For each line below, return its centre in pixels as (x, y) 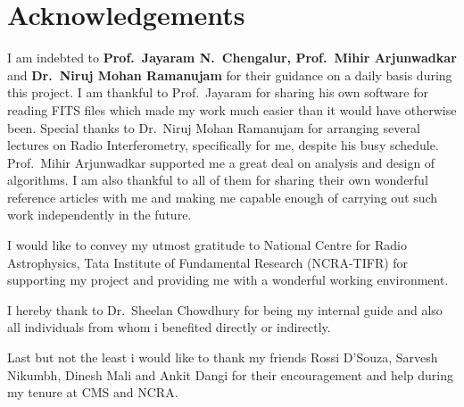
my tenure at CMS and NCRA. (93, 392)
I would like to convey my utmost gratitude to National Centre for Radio (207, 245)
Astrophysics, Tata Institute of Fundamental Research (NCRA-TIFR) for (208, 262)
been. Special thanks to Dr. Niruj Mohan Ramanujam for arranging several (214, 127)
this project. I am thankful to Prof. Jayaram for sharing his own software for (218, 92)
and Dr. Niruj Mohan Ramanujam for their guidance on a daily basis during (230, 75)
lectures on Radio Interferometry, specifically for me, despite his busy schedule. (223, 145)
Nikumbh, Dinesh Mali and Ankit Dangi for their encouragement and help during (231, 374)
